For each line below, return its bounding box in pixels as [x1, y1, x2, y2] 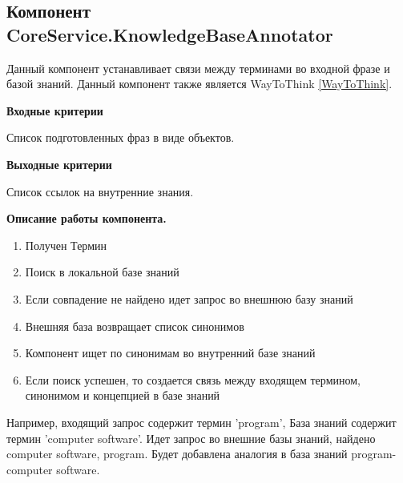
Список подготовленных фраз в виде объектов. [6, 129, 235, 146]
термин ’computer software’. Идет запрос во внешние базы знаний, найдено [6, 429, 376, 446]
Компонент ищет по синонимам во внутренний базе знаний [25, 344, 316, 361]
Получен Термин [25, 236, 107, 253]
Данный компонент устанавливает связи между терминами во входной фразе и [6, 59, 390, 76]
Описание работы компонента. [6, 210, 167, 227]
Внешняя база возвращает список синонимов [25, 317, 244, 334]
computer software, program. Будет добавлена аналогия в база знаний [6, 445, 348, 462]
